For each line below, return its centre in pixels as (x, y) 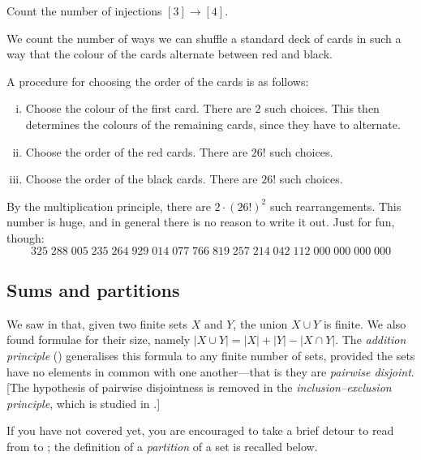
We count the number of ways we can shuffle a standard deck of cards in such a (204, 38)
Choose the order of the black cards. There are (142, 179)
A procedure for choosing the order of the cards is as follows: (158, 81)
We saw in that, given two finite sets (97, 323)
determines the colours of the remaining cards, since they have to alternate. (213, 124)
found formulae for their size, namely (99, 340)
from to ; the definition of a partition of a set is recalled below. (162, 446)
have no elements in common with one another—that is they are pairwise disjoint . (210, 371)
